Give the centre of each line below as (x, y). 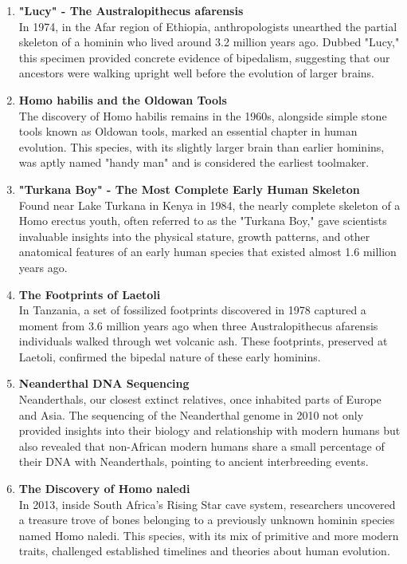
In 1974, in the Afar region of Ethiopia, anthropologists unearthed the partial (208, 26)
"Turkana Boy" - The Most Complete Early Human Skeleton (189, 189)
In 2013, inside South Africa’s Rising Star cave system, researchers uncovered (207, 504)
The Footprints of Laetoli (90, 294)
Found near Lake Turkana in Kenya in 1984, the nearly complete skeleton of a (209, 205)
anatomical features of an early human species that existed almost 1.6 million (207, 252)
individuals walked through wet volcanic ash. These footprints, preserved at (203, 341)
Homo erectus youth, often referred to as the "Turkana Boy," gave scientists (203, 221)
